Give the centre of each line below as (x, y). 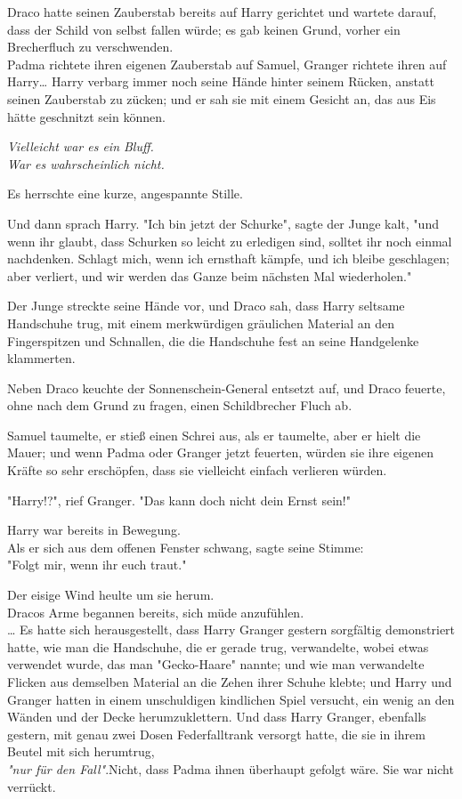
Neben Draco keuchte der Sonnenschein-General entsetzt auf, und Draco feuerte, (227, 387)
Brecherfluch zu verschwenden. (90, 47)
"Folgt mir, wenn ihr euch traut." (97, 565)
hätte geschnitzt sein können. (86, 116)
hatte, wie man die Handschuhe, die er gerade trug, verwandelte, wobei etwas (218, 646)
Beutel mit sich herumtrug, (81, 751)
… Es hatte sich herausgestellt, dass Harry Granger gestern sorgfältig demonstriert (231, 630)
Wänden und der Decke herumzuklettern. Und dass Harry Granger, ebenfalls (217, 717)
